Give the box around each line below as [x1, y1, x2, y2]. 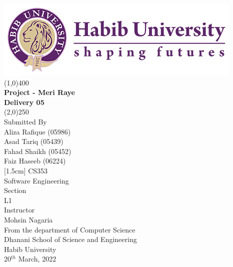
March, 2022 [18, 253, 56, 264]
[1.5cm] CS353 [4, 165, 48, 175]
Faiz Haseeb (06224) [4, 155, 66, 166]
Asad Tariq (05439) [4, 136, 63, 146]
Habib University [4, 243, 56, 254]
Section [4, 185, 26, 195]
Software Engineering [4, 175, 69, 185]
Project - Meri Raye [4, 87, 75, 97]
